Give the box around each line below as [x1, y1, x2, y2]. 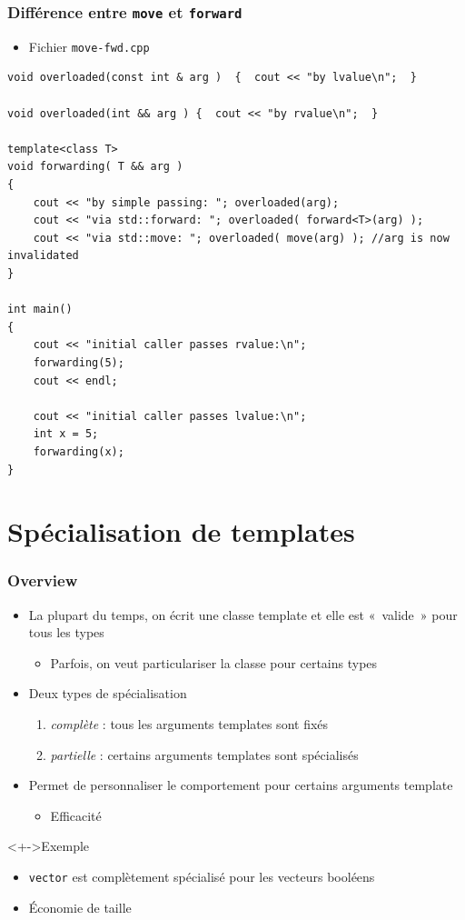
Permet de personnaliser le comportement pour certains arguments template [28, 775, 453, 795]
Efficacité [50, 805, 102, 825]
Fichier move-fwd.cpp [28, 36, 150, 55]
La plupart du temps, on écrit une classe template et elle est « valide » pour [28, 605, 458, 624]
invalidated [7, 249, 79, 263]
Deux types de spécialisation [28, 684, 187, 703]
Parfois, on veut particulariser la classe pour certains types [50, 653, 378, 672]
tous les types [28, 623, 104, 642]
